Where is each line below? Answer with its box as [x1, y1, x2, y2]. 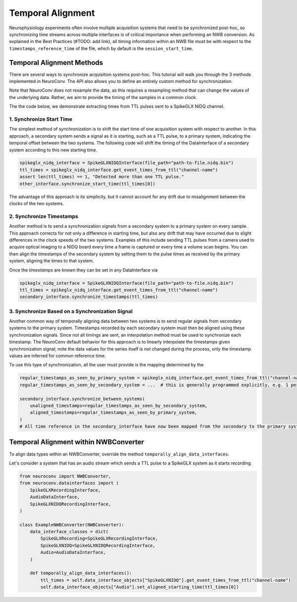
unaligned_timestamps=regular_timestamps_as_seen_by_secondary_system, [30, 402, 208, 408]
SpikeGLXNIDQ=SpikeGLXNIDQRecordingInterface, [40, 543, 155, 548]
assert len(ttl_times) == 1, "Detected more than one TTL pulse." [19, 174, 184, 180]
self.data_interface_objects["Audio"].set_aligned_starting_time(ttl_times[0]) [40, 584, 239, 590]
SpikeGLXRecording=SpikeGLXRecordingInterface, [40, 536, 158, 542]
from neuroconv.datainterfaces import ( [19, 480, 119, 486]
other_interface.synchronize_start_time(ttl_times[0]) [19, 181, 155, 187]
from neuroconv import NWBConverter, [19, 473, 111, 479]
